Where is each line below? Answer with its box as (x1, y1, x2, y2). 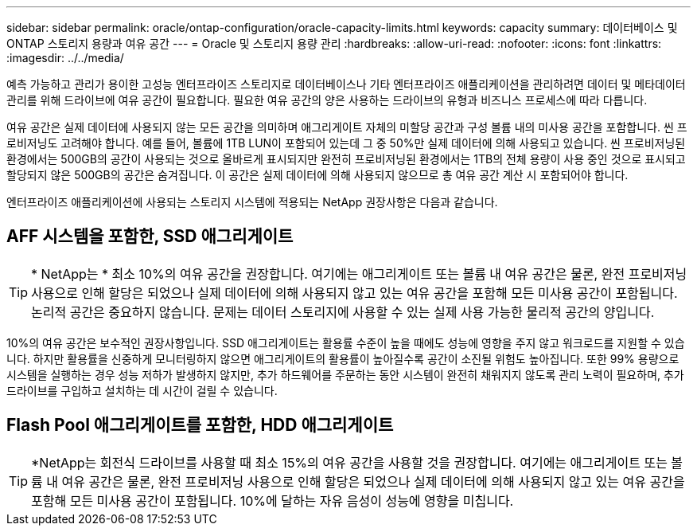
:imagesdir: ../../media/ (6, 51, 124, 65)
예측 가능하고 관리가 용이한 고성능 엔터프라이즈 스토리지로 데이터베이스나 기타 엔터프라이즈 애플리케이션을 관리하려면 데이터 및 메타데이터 (6, 77, 686, 91)
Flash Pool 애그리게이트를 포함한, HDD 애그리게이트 (6, 415, 394, 436)
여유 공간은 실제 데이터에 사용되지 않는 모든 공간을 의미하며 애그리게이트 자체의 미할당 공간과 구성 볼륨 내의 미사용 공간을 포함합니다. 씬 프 (6, 120, 687, 134)
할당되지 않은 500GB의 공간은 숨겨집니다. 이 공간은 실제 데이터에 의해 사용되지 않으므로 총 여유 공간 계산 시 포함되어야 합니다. (6, 168, 629, 182)
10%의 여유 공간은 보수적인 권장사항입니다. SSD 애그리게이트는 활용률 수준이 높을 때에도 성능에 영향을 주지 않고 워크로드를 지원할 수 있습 (6, 335, 685, 350)
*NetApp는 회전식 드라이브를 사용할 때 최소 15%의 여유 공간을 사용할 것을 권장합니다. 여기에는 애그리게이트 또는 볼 (31, 454, 683, 471)
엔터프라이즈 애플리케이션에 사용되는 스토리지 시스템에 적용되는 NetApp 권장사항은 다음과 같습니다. (6, 195, 498, 209)
